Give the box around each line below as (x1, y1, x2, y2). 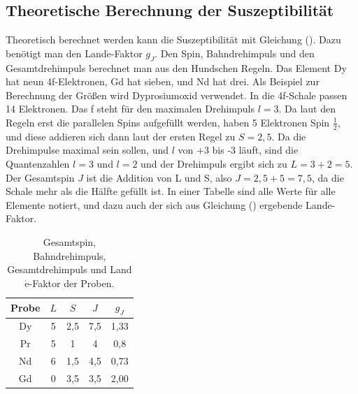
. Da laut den (278, 101, 336, 116)
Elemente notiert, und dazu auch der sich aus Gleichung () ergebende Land (6, 197, 328, 212)
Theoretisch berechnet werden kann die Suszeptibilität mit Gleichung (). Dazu (6, 32, 341, 47)
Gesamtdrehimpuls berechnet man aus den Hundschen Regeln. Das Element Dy (6, 60, 347, 75)
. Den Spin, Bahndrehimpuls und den (155, 45, 315, 60)
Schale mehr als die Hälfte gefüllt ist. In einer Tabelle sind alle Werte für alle (6, 184, 336, 198)
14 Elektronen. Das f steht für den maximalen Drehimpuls (6, 101, 255, 116)
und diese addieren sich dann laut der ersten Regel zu (6, 129, 236, 143)
